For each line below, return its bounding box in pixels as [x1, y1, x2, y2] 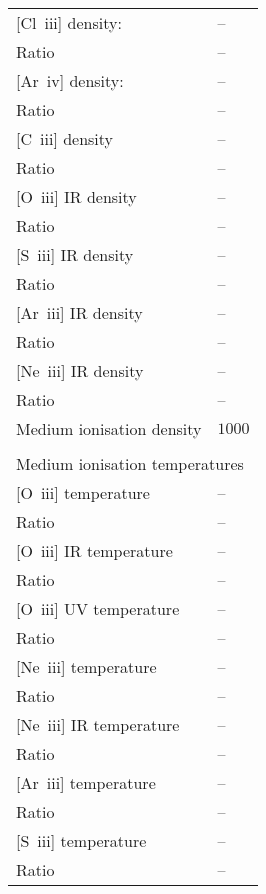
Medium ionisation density [16, 417, 202, 440]
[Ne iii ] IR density [16, 359, 144, 382]
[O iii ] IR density [16, 185, 137, 208]
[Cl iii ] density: [16, 11, 122, 34]
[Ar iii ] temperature [16, 771, 156, 794]
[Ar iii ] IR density [16, 301, 143, 324]
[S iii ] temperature [16, 829, 147, 852]
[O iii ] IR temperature [16, 539, 173, 562]
